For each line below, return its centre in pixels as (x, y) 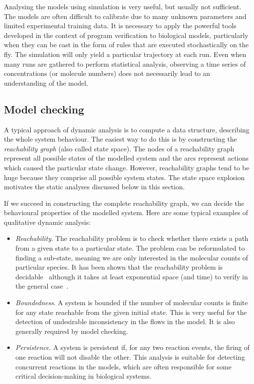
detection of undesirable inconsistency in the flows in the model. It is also (125, 321)
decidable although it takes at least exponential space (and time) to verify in (132, 276)
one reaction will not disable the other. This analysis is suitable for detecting (130, 357)
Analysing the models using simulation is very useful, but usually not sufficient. (123, 6)
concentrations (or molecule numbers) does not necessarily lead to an (107, 73)
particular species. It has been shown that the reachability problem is (119, 267)
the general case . (42, 286)
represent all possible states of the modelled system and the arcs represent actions (126, 158)
